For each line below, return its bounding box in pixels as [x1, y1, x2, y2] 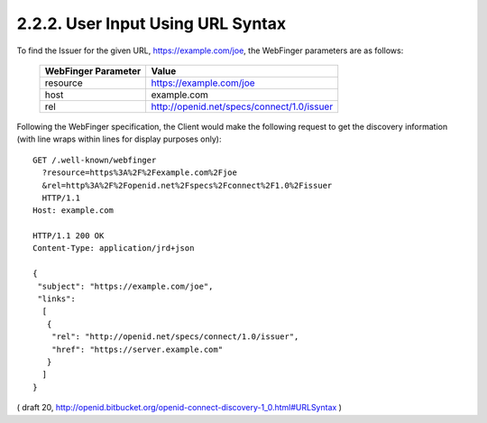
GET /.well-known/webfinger [32, 154, 157, 165]
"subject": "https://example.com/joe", [37, 280, 214, 291]
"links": [37, 294, 76, 304]
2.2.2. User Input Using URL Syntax [16, 14, 287, 33]
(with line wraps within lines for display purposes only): [16, 133, 222, 144]
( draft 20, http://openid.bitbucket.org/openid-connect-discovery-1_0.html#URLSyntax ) [16, 402, 343, 413]
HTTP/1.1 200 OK [32, 231, 105, 241]
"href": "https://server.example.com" [51, 344, 224, 354]
